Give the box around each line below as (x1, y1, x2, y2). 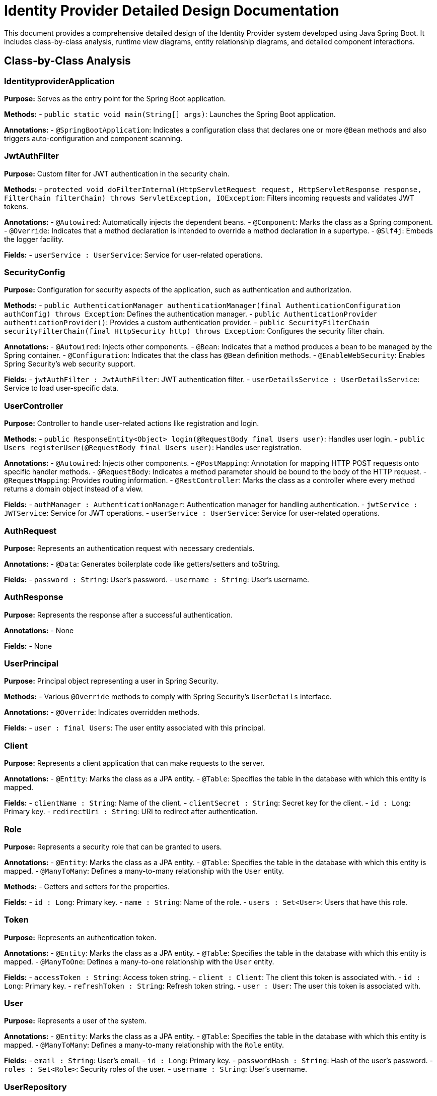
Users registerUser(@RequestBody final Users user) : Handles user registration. (4, 443, 302, 452)
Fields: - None (4, 641, 52, 650)
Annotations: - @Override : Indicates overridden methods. (4, 708, 199, 717)
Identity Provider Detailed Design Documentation (4, 2, 339, 19)
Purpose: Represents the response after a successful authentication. (4, 610, 233, 619)
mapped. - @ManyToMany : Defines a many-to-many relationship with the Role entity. (4, 1041, 284, 1050)
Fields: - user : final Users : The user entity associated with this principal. (4, 723, 265, 733)
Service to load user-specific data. (4, 384, 119, 393)
